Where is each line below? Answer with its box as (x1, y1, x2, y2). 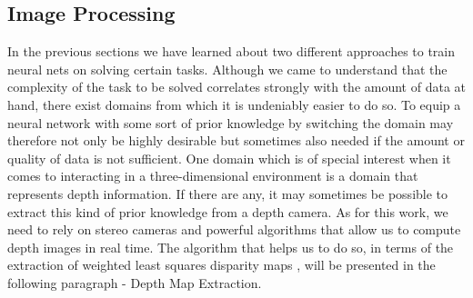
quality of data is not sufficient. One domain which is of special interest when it (7, 148, 451, 167)
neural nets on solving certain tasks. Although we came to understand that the (7, 59, 448, 78)
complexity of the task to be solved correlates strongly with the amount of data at (7, 77, 467, 96)
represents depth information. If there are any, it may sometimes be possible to (7, 184, 448, 203)
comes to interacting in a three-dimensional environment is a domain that (7, 166, 418, 185)
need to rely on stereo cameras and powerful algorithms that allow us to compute (7, 220, 461, 239)
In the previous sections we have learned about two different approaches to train (7, 42, 456, 61)
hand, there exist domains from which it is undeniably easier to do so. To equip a (7, 94, 461, 114)
